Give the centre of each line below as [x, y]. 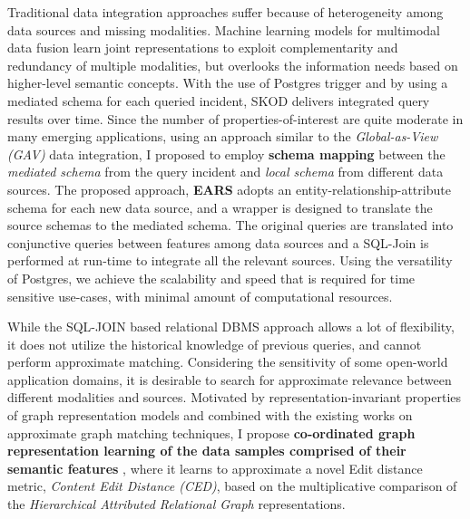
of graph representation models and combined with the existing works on [210, 415]
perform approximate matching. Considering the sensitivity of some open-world [228, 362]
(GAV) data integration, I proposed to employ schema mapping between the [226, 154]
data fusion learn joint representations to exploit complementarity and [203, 48]
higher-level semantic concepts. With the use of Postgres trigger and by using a [228, 83]
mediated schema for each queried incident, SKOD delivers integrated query [219, 100]
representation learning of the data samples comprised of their [207, 451]
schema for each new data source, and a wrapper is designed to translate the [220, 207]
